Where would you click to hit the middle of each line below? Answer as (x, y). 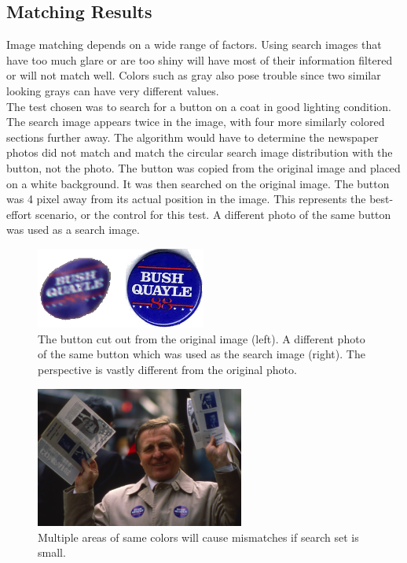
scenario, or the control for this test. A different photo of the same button (213, 214)
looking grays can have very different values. (113, 90)
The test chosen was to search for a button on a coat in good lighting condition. (199, 106)
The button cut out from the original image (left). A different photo (202, 338)
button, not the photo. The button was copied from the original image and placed (203, 167)
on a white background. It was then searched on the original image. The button (198, 183)
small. (52, 552)
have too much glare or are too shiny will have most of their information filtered (200, 59)
